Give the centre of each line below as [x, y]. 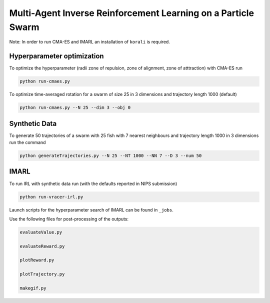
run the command [27, 142]
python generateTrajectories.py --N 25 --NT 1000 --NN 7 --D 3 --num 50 [111, 156]
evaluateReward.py [42, 246]
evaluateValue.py [41, 232]
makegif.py [33, 288]
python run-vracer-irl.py [51, 197]
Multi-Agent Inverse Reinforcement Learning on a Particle [132, 13]
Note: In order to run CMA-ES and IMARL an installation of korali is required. [89, 42]
